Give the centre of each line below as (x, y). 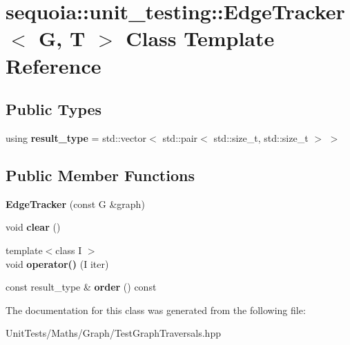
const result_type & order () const (81, 287)
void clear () (33, 227)
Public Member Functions (100, 175)
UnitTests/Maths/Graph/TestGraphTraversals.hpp (113, 333)
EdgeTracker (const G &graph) (75, 203)
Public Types (54, 109)
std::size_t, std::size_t (261, 137)
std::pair (180, 137)
